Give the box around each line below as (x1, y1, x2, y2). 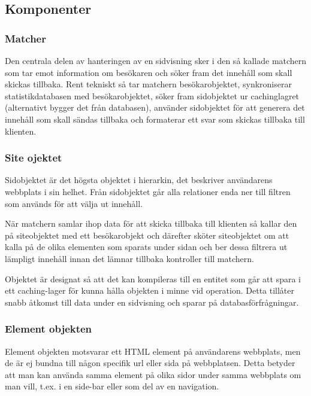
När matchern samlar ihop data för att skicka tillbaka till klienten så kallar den (5, 217, 297, 230)
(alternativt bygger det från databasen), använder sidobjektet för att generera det (5, 101, 305, 114)
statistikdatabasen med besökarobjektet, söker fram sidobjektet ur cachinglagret (5, 89, 300, 102)
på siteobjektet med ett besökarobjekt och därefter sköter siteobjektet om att (5, 229, 289, 241)
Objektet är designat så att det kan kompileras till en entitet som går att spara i (5, 272, 301, 285)
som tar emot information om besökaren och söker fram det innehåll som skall (5, 66, 292, 78)
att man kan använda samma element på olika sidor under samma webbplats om (5, 368, 301, 380)
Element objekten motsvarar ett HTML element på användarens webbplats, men (5, 345, 301, 357)
